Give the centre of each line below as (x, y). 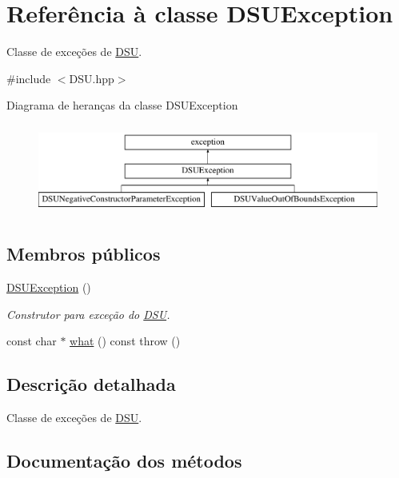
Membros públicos (84, 254)
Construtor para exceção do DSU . (88, 314)
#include (29, 78)
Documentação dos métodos (124, 461)
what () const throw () (125, 341)
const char (32, 341)
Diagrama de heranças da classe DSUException (122, 105)
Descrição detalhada (91, 384)
